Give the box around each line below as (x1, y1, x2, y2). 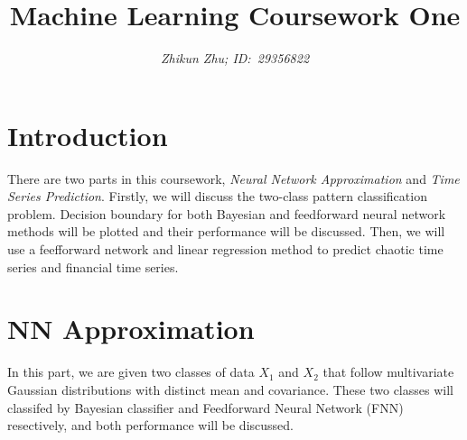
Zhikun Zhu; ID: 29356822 (160, 49, 310, 68)
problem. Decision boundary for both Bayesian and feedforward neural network (7, 204, 446, 223)
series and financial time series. (7, 257, 179, 276)
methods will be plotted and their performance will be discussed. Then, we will (7, 222, 445, 241)
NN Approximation (7, 310, 255, 347)
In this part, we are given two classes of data (7, 362, 255, 381)
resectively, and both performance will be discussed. (7, 416, 294, 435)
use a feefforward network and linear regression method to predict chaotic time (7, 240, 444, 259)
